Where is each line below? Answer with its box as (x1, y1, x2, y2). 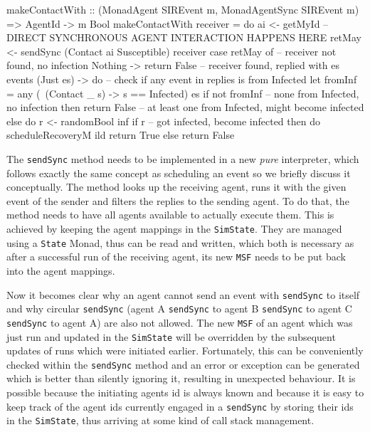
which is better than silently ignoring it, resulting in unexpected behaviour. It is (6, 371, 356, 386)
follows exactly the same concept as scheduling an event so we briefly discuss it (6, 165, 351, 180)
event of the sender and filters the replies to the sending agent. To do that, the (6, 193, 349, 208)
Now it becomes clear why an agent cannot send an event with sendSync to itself (6, 287, 360, 302)
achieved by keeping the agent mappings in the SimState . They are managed (6, 221, 342, 236)
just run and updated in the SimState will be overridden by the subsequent (6, 329, 336, 344)
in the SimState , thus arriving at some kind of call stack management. (6, 413, 314, 428)
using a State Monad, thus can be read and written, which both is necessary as (6, 235, 354, 250)
